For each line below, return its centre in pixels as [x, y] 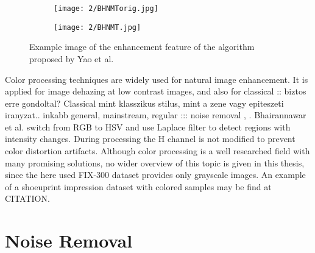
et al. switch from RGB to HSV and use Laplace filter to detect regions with [148, 127]
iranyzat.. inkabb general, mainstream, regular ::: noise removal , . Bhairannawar [156, 115]
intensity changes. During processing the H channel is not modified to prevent [150, 139]
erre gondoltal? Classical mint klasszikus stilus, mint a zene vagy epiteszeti [144, 103]
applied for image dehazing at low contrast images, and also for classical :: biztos [156, 91]
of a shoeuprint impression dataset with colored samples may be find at [138, 186]
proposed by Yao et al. [72, 58]
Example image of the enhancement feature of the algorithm [142, 47]
